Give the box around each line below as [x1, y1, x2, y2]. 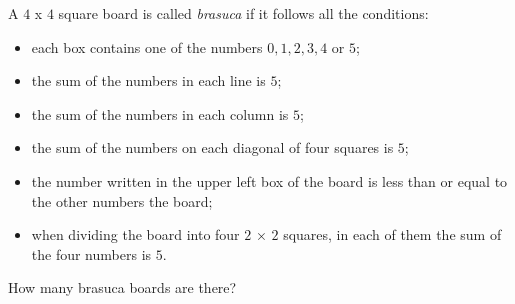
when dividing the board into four [31, 224, 240, 245]
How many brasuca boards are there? [8, 277, 237, 298]
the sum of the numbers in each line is [31, 70, 266, 91]
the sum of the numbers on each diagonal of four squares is [31, 137, 394, 158]
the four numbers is [31, 243, 152, 264]
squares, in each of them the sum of [283, 224, 502, 245]
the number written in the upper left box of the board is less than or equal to [31, 170, 508, 191]
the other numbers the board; [31, 190, 213, 211]
